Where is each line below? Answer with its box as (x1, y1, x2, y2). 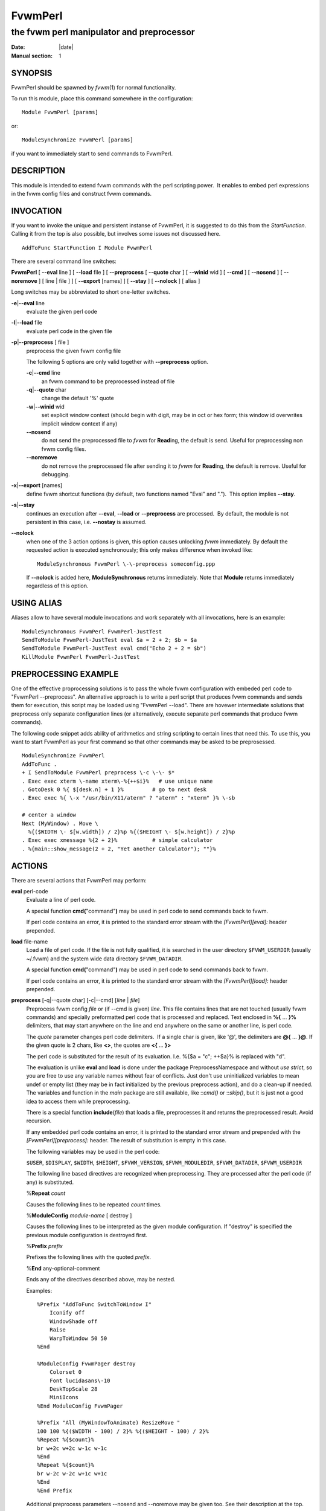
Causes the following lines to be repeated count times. (26, 1200, 162, 1208)
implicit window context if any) (41, 420, 118, 427)
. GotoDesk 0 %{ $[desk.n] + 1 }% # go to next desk (22, 786, 206, 793)
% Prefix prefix (26, 1243, 63, 1250)
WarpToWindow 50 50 (49, 1335, 107, 1342)
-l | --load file (11, 319, 42, 326)
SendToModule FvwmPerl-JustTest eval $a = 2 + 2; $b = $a (22, 636, 197, 643)
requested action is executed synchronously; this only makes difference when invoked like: (26, 546, 253, 554)
